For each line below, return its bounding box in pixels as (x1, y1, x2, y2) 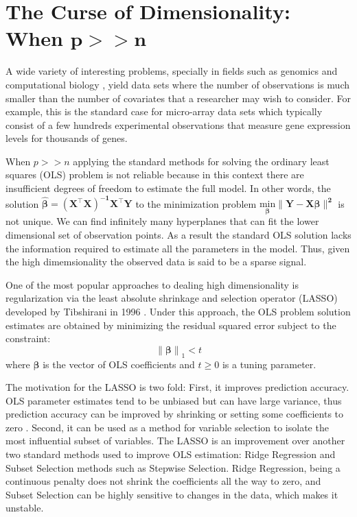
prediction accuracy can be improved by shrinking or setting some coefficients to (5, 407, 344, 421)
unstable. (5, 501, 44, 515)
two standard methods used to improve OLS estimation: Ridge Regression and (5, 447, 336, 461)
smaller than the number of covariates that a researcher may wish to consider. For (5, 91, 351, 105)
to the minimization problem (135, 196, 257, 211)
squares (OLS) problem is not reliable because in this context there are (5, 167, 304, 182)
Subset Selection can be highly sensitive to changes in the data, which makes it (5, 487, 338, 501)
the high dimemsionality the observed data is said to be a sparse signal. (5, 254, 307, 269)
